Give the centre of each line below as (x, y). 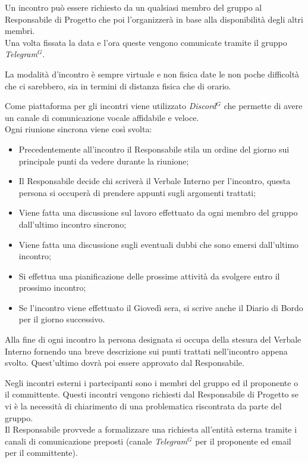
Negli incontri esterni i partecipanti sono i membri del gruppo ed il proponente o (152, 382)
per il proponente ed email (243, 441)
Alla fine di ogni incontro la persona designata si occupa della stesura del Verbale (153, 339)
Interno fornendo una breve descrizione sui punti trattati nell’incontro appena (146, 351)
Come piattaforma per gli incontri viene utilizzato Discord (111, 106)
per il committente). (41, 453)
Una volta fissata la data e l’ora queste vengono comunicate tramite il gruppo (146, 42)
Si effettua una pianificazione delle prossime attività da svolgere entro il (149, 276)
